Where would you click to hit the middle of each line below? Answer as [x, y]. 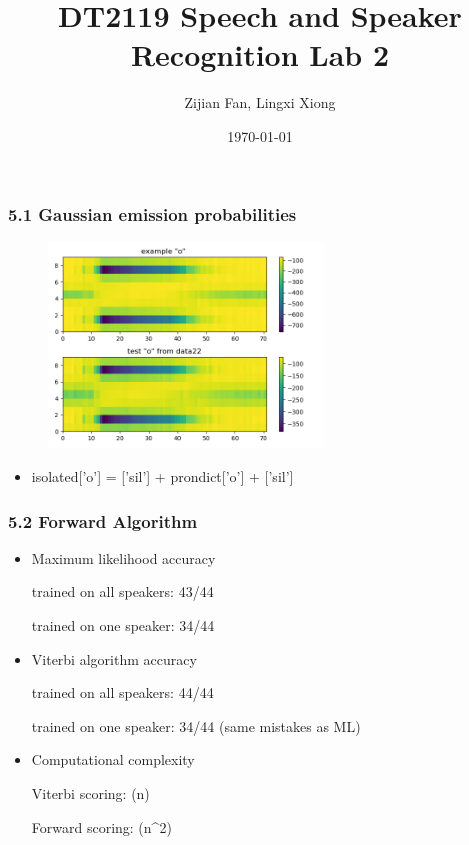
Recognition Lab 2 [260, 54]
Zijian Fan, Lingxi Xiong [260, 102]
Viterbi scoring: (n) [90, 793]
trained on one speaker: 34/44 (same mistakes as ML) [196, 725]
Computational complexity [113, 759]
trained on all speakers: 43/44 [122, 591]
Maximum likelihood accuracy [123, 557]
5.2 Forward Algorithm [103, 520]
